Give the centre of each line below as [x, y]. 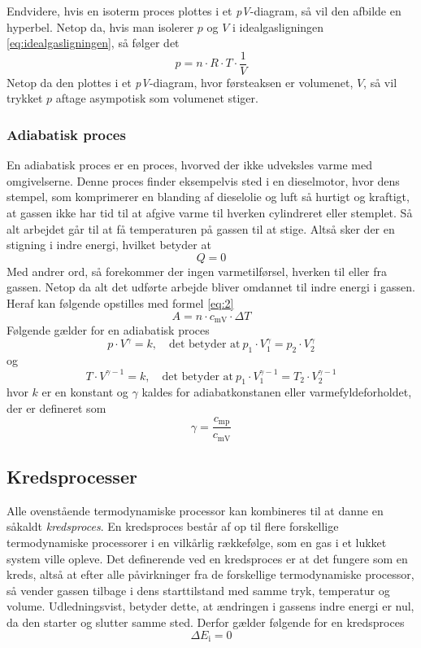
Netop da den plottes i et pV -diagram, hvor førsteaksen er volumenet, [180, 82]
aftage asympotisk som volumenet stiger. [157, 98]
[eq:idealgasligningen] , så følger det [93, 43]
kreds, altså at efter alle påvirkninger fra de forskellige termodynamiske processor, [210, 574]
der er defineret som [56, 408]
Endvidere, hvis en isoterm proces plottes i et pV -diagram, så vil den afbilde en [204, 11]
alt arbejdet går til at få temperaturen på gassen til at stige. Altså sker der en [201, 228]
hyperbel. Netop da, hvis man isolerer [100, 26]
